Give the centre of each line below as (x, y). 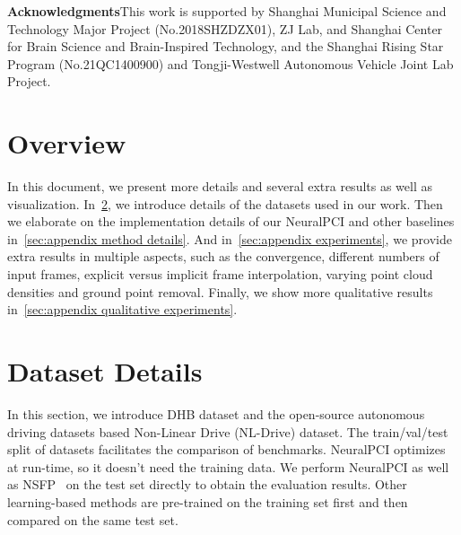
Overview (67, 143)
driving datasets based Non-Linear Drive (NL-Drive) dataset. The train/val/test (228, 431)
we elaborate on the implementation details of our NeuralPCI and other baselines (231, 221)
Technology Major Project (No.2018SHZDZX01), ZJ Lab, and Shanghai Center (225, 28)
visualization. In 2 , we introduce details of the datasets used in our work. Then (225, 203)
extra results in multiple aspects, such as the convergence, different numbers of (223, 256)
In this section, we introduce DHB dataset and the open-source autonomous (216, 413)
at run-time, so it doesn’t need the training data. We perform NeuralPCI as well (228, 466)
